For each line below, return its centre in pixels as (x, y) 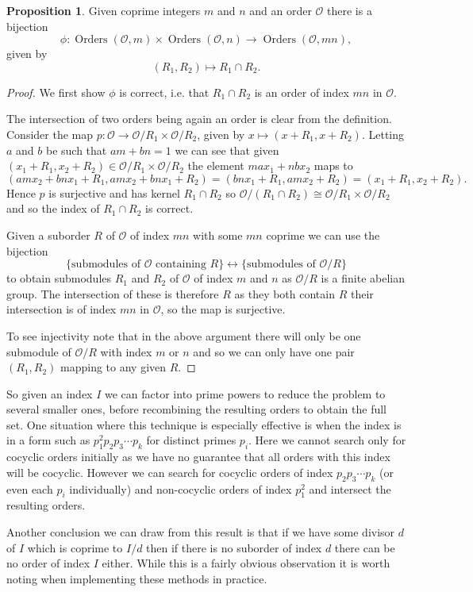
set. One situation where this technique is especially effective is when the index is (204, 424)
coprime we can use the (323, 234)
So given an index (50, 393)
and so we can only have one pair (274, 351)
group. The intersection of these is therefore (113, 293)
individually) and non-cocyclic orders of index (181, 488)
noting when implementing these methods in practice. (137, 578)
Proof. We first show (56, 92)
